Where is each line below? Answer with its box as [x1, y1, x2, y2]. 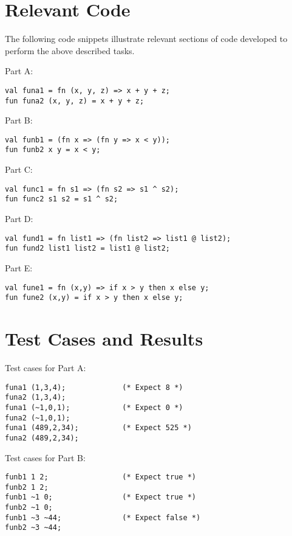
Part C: [5, 163, 33, 176]
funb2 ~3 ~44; [5, 523, 62, 532]
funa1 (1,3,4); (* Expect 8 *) [5, 383, 183, 392]
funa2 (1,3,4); [5, 393, 66, 402]
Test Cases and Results [5, 326, 203, 351]
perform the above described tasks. [5, 44, 135, 57]
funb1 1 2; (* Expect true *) [5, 473, 196, 482]
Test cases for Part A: [5, 361, 86, 374]
